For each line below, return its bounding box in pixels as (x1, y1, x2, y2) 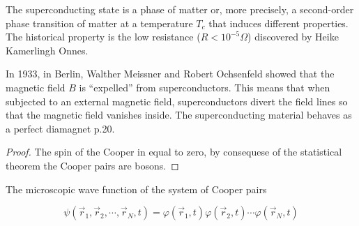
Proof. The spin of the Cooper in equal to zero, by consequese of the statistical (6, 144, 342, 159)
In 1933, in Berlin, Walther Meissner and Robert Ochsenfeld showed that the (6, 66, 335, 81)
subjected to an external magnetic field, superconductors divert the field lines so (6, 93, 348, 108)
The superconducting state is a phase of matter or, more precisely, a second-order (6, 2, 354, 16)
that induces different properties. (208, 15, 349, 30)
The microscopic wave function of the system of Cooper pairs (6, 181, 267, 196)
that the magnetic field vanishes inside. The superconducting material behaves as (6, 107, 352, 122)
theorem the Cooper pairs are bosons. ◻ (6, 158, 179, 172)
